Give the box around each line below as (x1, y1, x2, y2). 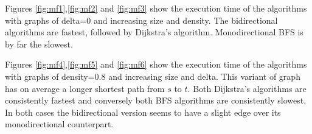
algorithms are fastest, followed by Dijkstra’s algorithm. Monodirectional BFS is (5, 26, 303, 38)
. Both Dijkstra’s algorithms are (187, 82, 307, 94)
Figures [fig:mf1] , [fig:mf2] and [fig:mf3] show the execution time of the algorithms (5, 2, 307, 14)
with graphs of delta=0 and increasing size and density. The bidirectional (5, 13, 278, 26)
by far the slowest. (5, 37, 73, 50)
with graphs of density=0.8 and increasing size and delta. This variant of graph (5, 69, 300, 82)
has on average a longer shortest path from (5, 82, 165, 94)
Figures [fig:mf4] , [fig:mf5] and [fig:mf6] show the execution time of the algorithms (5, 58, 307, 71)
